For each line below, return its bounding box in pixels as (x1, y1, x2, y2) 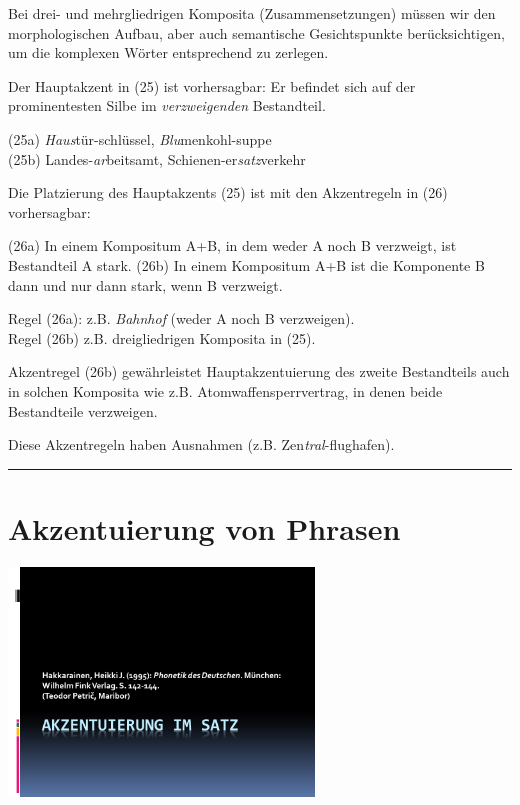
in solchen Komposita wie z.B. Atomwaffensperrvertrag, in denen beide (8, 380, 443, 401)
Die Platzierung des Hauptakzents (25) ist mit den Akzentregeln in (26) (8, 182, 448, 203)
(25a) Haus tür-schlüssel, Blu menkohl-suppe (8, 128, 272, 149)
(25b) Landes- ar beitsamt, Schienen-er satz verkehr (8, 148, 306, 169)
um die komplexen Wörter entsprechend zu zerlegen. (8, 42, 329, 63)
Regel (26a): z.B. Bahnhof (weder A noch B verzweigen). (8, 308, 355, 329)
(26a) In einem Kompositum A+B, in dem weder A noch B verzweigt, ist (8, 235, 457, 256)
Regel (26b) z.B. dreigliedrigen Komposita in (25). (8, 327, 316, 348)
